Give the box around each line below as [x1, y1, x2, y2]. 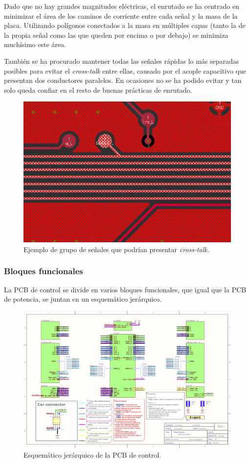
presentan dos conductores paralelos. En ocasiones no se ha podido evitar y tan [4, 75, 242, 85]
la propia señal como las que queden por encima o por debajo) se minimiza [4, 29, 228, 40]
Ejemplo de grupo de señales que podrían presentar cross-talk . [23, 244, 209, 254]
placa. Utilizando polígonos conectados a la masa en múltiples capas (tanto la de [4, 20, 246, 30]
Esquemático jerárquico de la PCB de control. [23, 450, 161, 460]
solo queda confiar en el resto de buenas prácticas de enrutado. [4, 84, 192, 95]
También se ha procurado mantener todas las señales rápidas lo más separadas [4, 55, 239, 66]
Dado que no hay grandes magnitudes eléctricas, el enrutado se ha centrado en [4, 1, 239, 11]
